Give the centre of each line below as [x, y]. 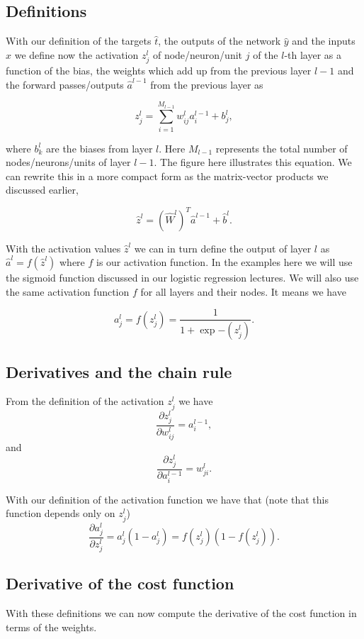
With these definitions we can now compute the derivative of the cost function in [181, 613]
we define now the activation [76, 54]
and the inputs [324, 41]
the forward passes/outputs [65, 84]
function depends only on [61, 513]
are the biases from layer [99, 148]
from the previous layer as [207, 84]
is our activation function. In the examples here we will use [224, 262]
